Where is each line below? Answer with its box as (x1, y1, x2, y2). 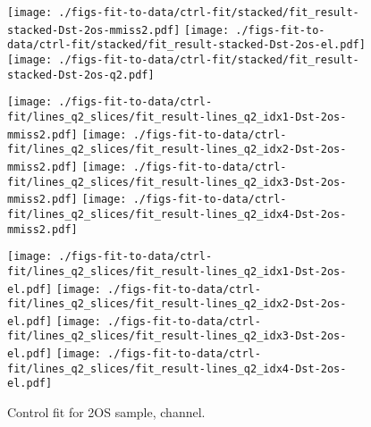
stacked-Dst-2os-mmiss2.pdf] (7, 23, 181, 37)
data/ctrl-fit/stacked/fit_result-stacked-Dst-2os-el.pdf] (7, 38, 366, 52)
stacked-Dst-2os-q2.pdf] (7, 68, 155, 81)
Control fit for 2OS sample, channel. (7, 403, 206, 422)
